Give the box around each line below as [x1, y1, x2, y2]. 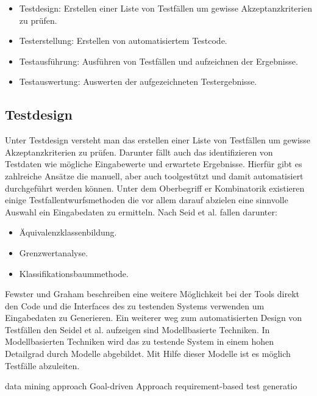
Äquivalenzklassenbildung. [19, 226, 117, 239]
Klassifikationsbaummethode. [19, 267, 129, 279]
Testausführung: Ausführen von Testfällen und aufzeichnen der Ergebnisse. [19, 54, 298, 67]
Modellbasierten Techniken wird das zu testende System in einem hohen [5, 335, 274, 348]
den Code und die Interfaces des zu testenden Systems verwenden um [5, 299, 265, 312]
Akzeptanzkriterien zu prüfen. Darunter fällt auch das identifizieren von [5, 145, 273, 158]
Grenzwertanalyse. [19, 246, 88, 259]
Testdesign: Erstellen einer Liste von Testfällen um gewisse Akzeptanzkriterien [19, 2, 312, 14]
